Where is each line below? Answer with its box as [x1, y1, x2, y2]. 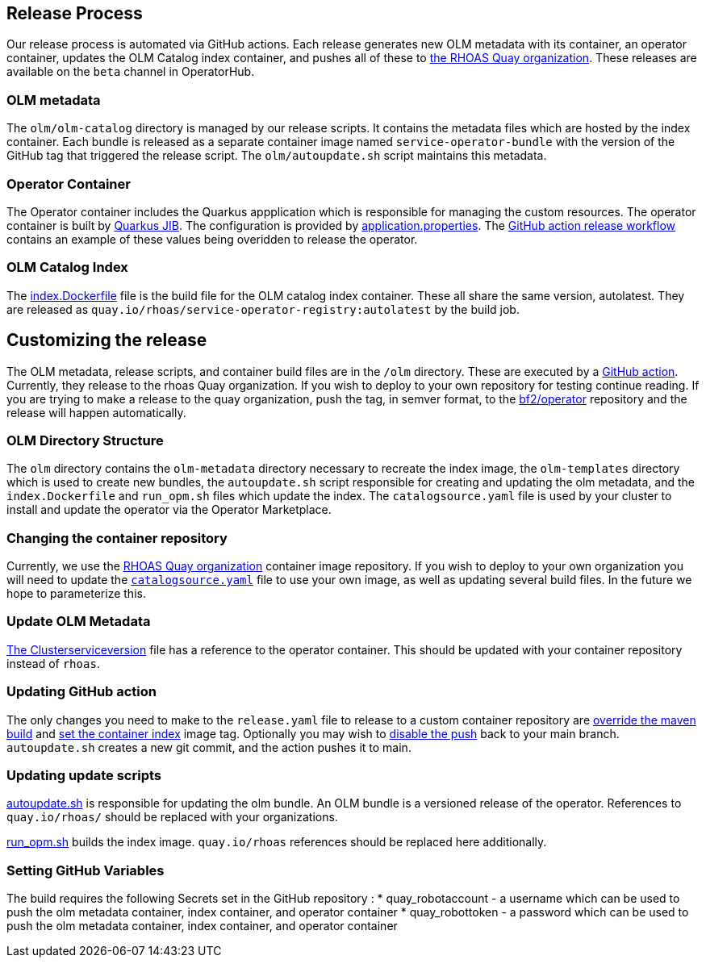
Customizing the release [6, 330, 207, 351]
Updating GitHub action [6, 683, 157, 700]
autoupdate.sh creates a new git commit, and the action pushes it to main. [6, 740, 411, 754]
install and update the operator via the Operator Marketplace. [6, 503, 332, 517]
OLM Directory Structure [6, 432, 164, 449]
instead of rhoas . [6, 656, 100, 670]
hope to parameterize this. [6, 586, 146, 601]
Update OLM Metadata [6, 613, 151, 630]
